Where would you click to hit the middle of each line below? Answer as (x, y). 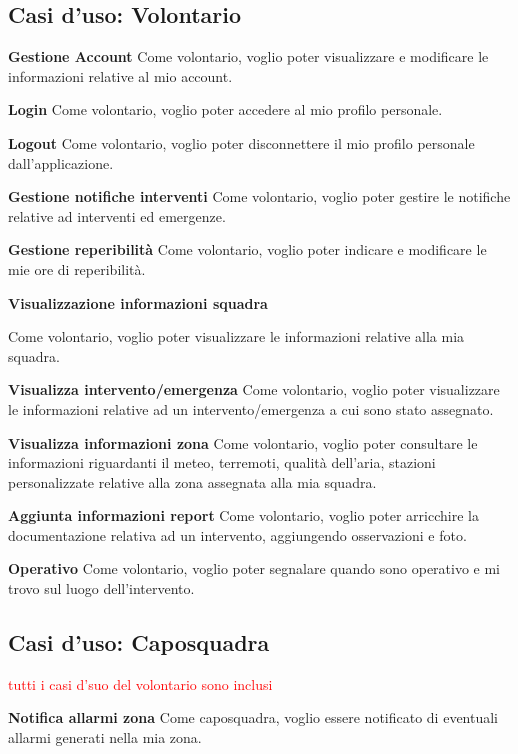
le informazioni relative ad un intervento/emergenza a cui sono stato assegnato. (251, 408)
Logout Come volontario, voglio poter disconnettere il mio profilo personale (241, 142)
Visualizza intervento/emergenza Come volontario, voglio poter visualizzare (254, 389)
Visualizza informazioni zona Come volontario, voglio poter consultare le (243, 442)
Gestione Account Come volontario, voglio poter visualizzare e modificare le (248, 56)
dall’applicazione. (61, 162)
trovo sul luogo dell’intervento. (101, 588)
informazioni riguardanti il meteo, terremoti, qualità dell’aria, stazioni (222, 462)
